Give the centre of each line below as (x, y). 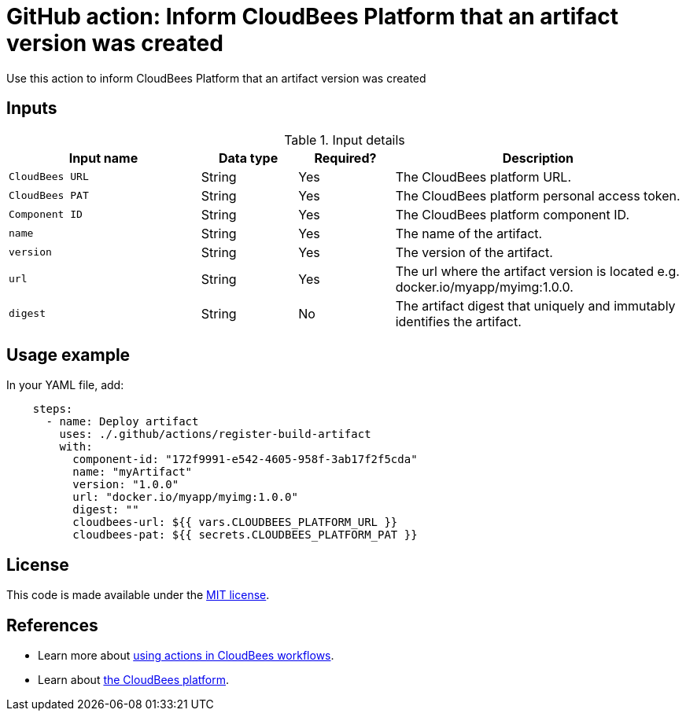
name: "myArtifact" (133, 472)
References (52, 625)
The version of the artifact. (474, 252)
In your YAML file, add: (65, 385)
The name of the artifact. (469, 233)
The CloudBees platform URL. (483, 176)
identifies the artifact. (458, 321)
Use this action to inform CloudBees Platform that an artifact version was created (216, 78)
